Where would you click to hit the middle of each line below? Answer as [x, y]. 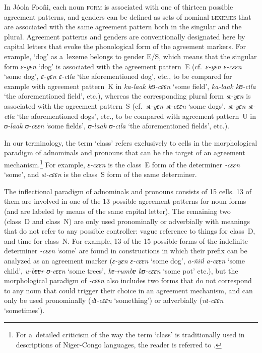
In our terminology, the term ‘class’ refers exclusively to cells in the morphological [131, 142]
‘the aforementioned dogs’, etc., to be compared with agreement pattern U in [137, 116]
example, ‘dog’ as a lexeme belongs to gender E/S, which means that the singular [130, 56]
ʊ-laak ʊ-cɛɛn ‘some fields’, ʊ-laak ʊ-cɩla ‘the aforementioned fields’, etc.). [117, 126]
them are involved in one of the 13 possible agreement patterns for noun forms [125, 201]
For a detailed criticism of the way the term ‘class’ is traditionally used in [130, 335]
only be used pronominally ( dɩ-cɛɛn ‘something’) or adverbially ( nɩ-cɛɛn [114, 300]
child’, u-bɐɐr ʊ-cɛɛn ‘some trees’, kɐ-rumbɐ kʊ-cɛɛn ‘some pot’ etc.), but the [121, 270]
